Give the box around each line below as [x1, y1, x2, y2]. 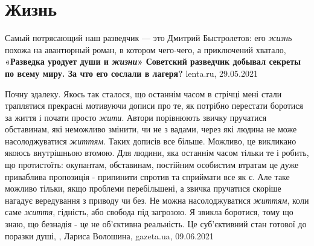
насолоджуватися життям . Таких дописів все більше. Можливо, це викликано [5, 134, 296, 147]
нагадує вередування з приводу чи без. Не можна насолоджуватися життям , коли [5, 193, 309, 206]
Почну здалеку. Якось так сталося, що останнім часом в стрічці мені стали [5, 87, 282, 100]
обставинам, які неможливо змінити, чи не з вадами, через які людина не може [5, 123, 297, 135]
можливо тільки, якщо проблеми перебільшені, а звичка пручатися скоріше [5, 182, 281, 195]
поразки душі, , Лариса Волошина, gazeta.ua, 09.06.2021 [5, 229, 214, 242]
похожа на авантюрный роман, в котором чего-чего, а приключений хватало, [5, 43, 286, 56]
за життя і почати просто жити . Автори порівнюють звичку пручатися [5, 111, 267, 123]
